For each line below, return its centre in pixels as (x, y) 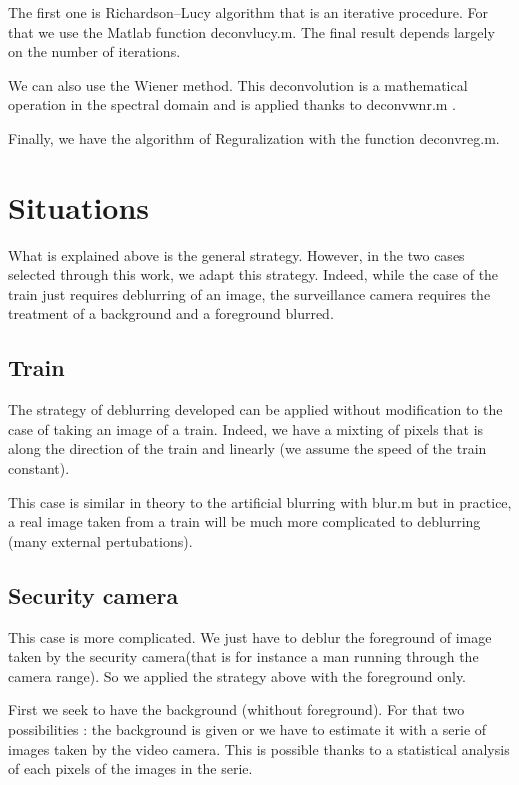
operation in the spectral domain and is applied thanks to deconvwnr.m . (232, 104)
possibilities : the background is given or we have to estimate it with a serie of (247, 729)
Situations (79, 206)
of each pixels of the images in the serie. (130, 768)
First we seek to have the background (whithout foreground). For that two (236, 709)
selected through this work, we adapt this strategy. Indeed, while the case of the (253, 274)
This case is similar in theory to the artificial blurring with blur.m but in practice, (260, 501)
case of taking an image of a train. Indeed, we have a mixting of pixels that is (246, 428)
